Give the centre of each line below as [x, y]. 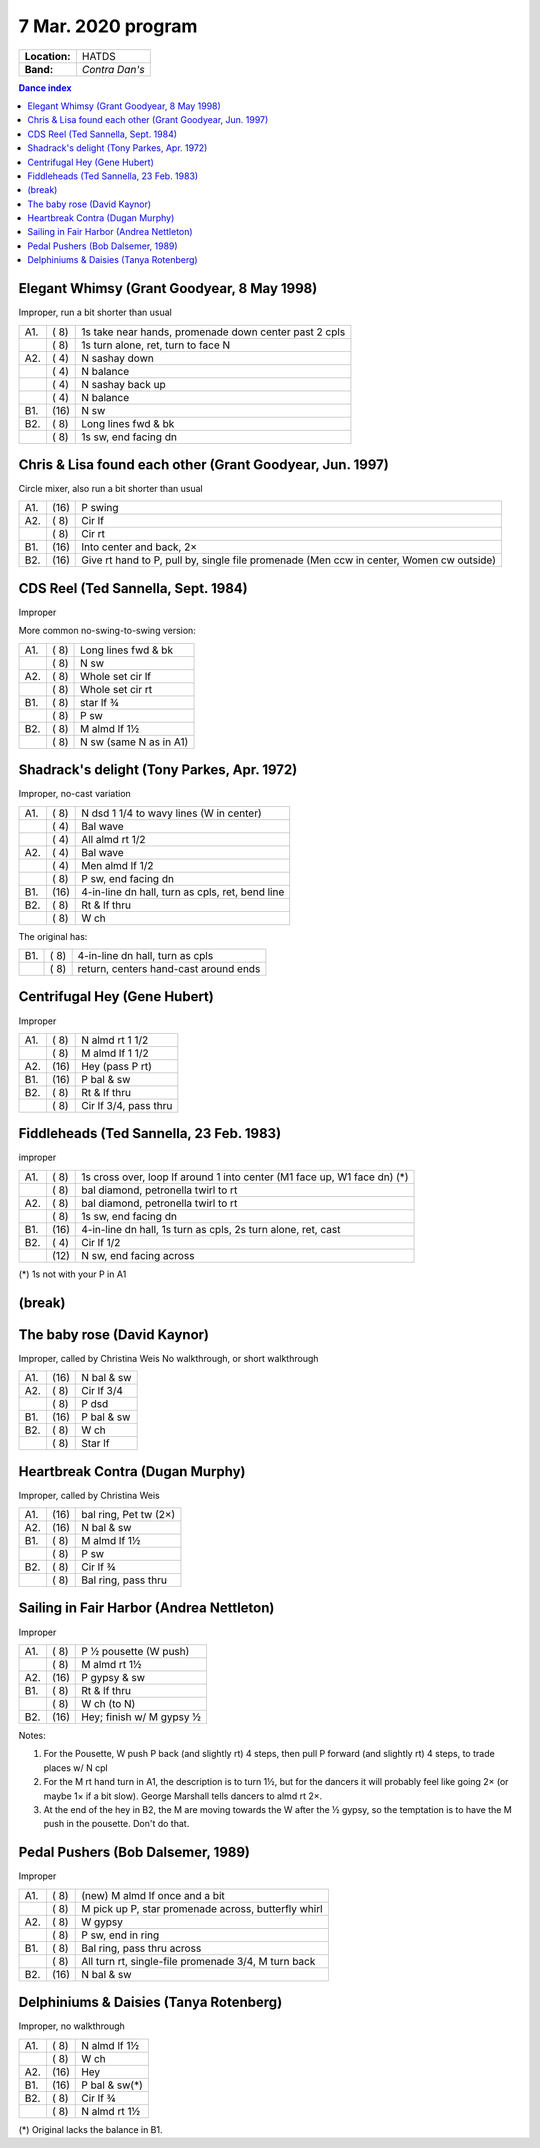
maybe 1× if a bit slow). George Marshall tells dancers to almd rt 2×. [183, 1796]
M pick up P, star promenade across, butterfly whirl [202, 1908]
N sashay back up [123, 384]
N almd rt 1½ [110, 2111]
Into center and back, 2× [139, 547]
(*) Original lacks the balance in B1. [91, 2129]
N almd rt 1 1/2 [115, 1040]
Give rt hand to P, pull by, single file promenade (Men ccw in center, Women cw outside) [289, 560]
